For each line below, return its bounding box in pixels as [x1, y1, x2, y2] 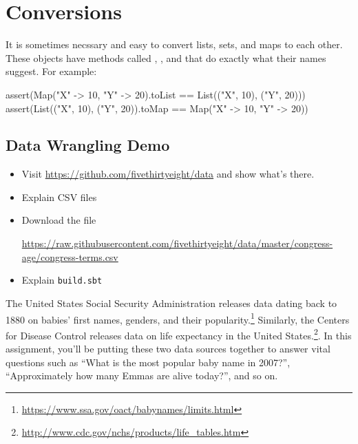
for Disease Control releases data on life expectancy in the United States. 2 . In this [6, 326, 352, 342]
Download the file [21, 213, 96, 227]
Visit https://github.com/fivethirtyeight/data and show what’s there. [21, 167, 315, 181]
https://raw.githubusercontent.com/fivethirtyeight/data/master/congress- [21, 236, 333, 251]
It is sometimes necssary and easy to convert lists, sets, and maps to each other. [6, 37, 343, 52]
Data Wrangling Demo [6, 134, 170, 156]
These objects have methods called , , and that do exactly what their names [6, 50, 326, 65]
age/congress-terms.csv [21, 249, 118, 264]
